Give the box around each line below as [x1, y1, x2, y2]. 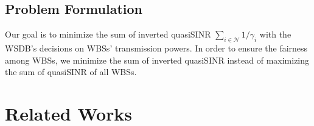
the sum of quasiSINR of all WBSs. [5, 65, 137, 78]
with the [259, 28, 291, 41]
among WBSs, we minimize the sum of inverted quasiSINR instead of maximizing [5, 53, 310, 66]
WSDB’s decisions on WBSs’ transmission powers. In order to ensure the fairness [5, 42, 308, 54]
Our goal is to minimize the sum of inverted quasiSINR [5, 28, 211, 41]
